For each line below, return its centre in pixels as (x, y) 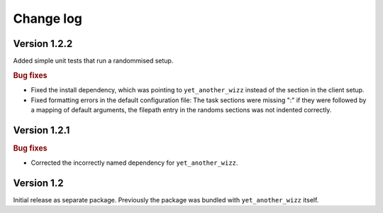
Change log (48, 18)
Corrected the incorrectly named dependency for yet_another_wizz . (134, 163)
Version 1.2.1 (41, 130)
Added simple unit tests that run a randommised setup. (93, 61)
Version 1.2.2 (43, 44)
